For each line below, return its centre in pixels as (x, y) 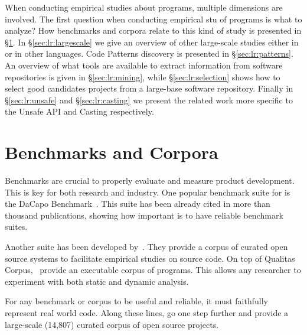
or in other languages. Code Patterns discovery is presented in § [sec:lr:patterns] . (149, 53)
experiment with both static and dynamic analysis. (97, 281)
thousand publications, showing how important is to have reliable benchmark (144, 215)
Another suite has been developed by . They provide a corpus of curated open (146, 247)
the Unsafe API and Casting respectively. (79, 111)
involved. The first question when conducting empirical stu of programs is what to (153, 19)
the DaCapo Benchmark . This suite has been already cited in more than (138, 204)
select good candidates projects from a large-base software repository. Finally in (149, 88)
